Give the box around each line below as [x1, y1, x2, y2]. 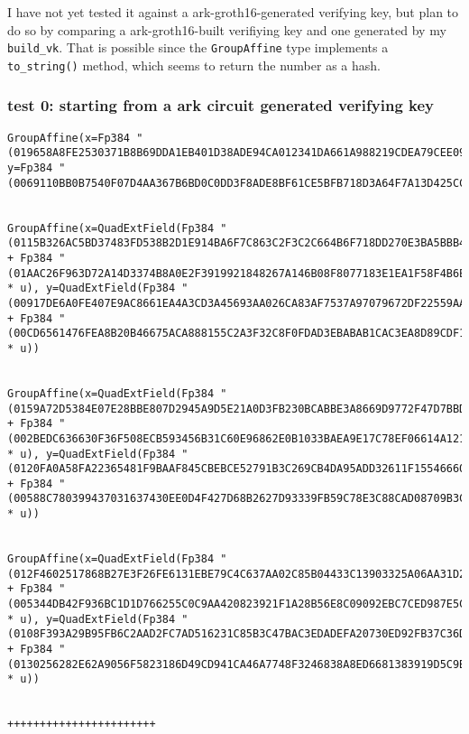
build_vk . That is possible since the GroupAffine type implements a [7, 38, 389, 57]
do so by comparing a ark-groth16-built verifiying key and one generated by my [7, 20, 446, 39]
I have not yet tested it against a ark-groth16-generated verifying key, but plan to [7, 3, 459, 21]
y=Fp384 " [7, 162, 66, 175]
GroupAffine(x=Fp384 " [7, 131, 143, 144]
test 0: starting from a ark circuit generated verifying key [7, 94, 435, 116]
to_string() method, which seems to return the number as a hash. [7, 55, 381, 74]
